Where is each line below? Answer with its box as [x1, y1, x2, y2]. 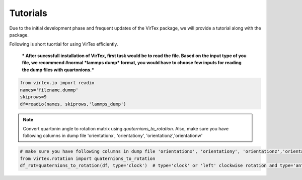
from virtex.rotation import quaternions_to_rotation [20, 155, 156, 161]
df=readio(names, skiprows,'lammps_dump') [20, 101, 126, 107]
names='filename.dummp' [20, 87, 79, 93]
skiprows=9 [20, 94, 47, 100]
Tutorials [9, 8, 47, 19]
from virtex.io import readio [20, 80, 95, 86]
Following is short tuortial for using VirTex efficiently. [9, 41, 118, 47]
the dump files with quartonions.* [22, 67, 95, 73]
